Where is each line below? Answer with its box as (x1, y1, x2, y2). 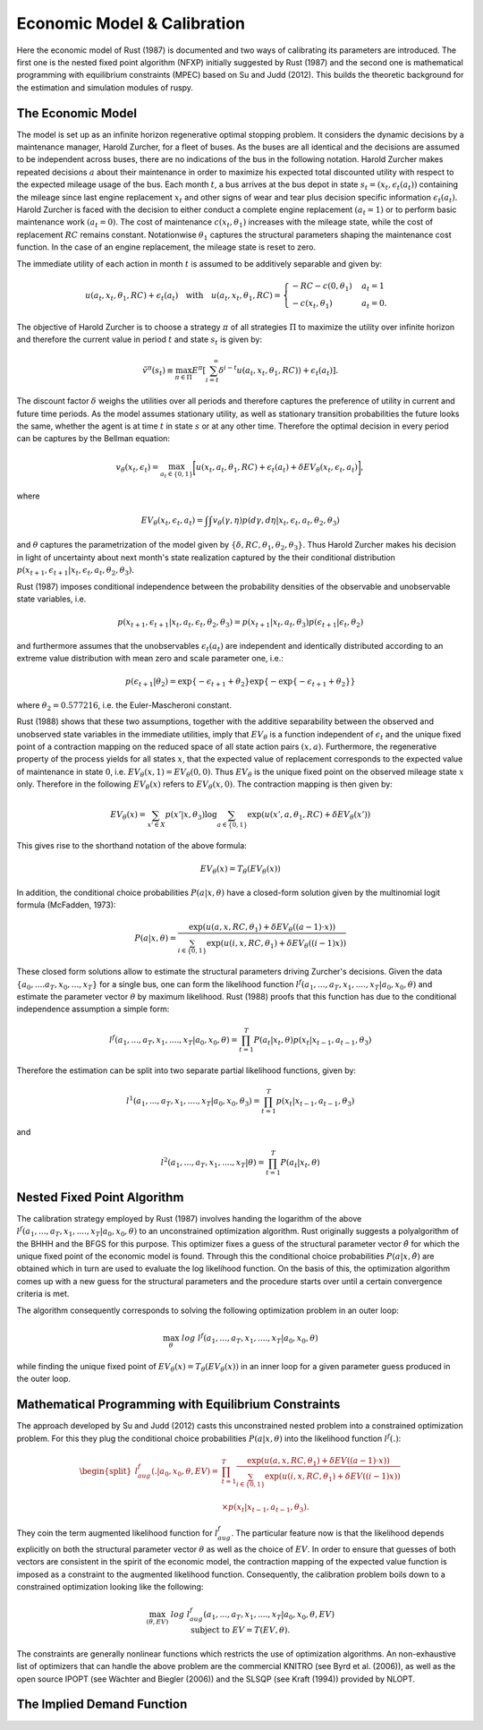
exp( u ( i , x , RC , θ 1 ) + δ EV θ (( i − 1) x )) (206, 938, 347, 950)
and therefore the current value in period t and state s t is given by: (16, 334, 263, 347)
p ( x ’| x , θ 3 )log (165, 810, 218, 822)
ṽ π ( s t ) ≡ (142, 363, 174, 378)
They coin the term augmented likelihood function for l (16, 1528, 218, 1538)
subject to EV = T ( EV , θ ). (191, 1625, 291, 1635)
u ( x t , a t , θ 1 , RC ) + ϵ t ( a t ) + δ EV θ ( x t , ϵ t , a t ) (195, 462, 358, 474)
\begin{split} (79, 1466, 132, 1477)
